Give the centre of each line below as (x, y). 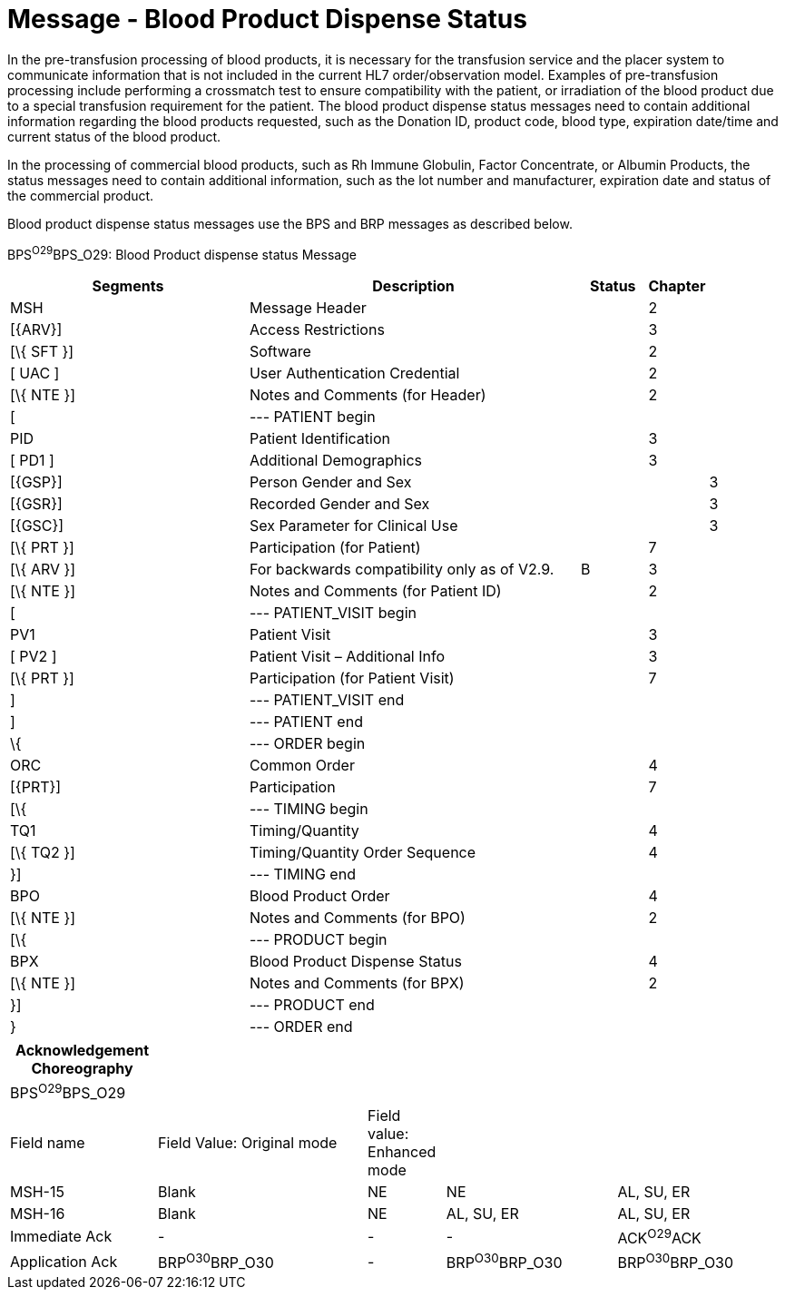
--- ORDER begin (307, 744)
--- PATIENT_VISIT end (327, 700)
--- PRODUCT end (312, 1005)
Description (413, 286)
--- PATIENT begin (312, 417)
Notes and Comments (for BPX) (357, 983)
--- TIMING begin (309, 809)
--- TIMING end (302, 874)
